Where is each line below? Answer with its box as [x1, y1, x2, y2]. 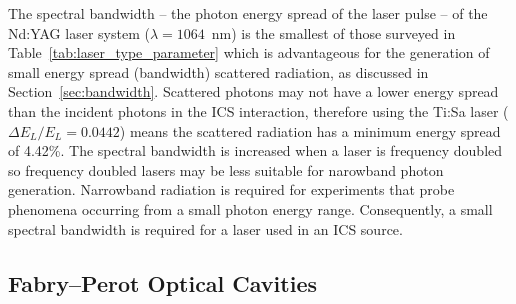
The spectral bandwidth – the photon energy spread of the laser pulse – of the [8, 3, 488, 23]
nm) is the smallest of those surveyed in [211, 22, 456, 43]
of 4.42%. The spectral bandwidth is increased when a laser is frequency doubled [8, 140, 503, 161]
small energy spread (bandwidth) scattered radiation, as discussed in [8, 61, 429, 82]
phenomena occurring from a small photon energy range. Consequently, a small [8, 198, 493, 219]
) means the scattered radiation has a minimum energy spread [119, 120, 501, 141]
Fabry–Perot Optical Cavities [8, 267, 317, 298]
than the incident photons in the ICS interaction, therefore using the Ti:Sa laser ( [8, 100, 509, 121]
